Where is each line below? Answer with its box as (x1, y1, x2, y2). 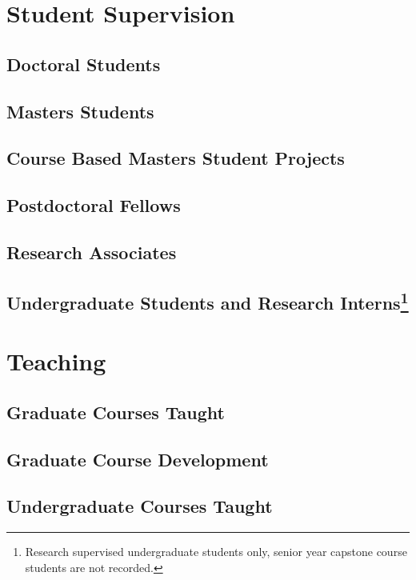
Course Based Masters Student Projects (6, 146, 345, 170)
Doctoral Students (6, 51, 161, 76)
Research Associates (6, 239, 177, 264)
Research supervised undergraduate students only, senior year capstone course (25, 543, 407, 560)
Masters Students (6, 98, 154, 123)
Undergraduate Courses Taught (6, 494, 273, 518)
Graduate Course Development (6, 446, 269, 471)
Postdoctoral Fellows (6, 193, 181, 218)
